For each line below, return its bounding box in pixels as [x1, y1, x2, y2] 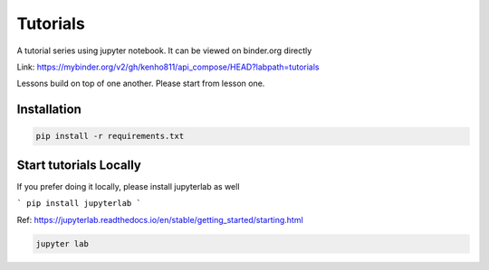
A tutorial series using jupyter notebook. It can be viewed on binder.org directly [16, 45, 312, 56]
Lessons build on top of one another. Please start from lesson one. [16, 78, 265, 89]
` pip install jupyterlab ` [16, 199, 142, 209]
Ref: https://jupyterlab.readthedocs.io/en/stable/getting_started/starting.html [16, 214, 303, 225]
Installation [16, 102, 81, 117]
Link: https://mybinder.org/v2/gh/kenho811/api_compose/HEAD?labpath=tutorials [16, 61, 320, 72]
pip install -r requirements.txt [35, 131, 185, 142]
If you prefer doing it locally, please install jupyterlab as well [16, 181, 240, 191]
